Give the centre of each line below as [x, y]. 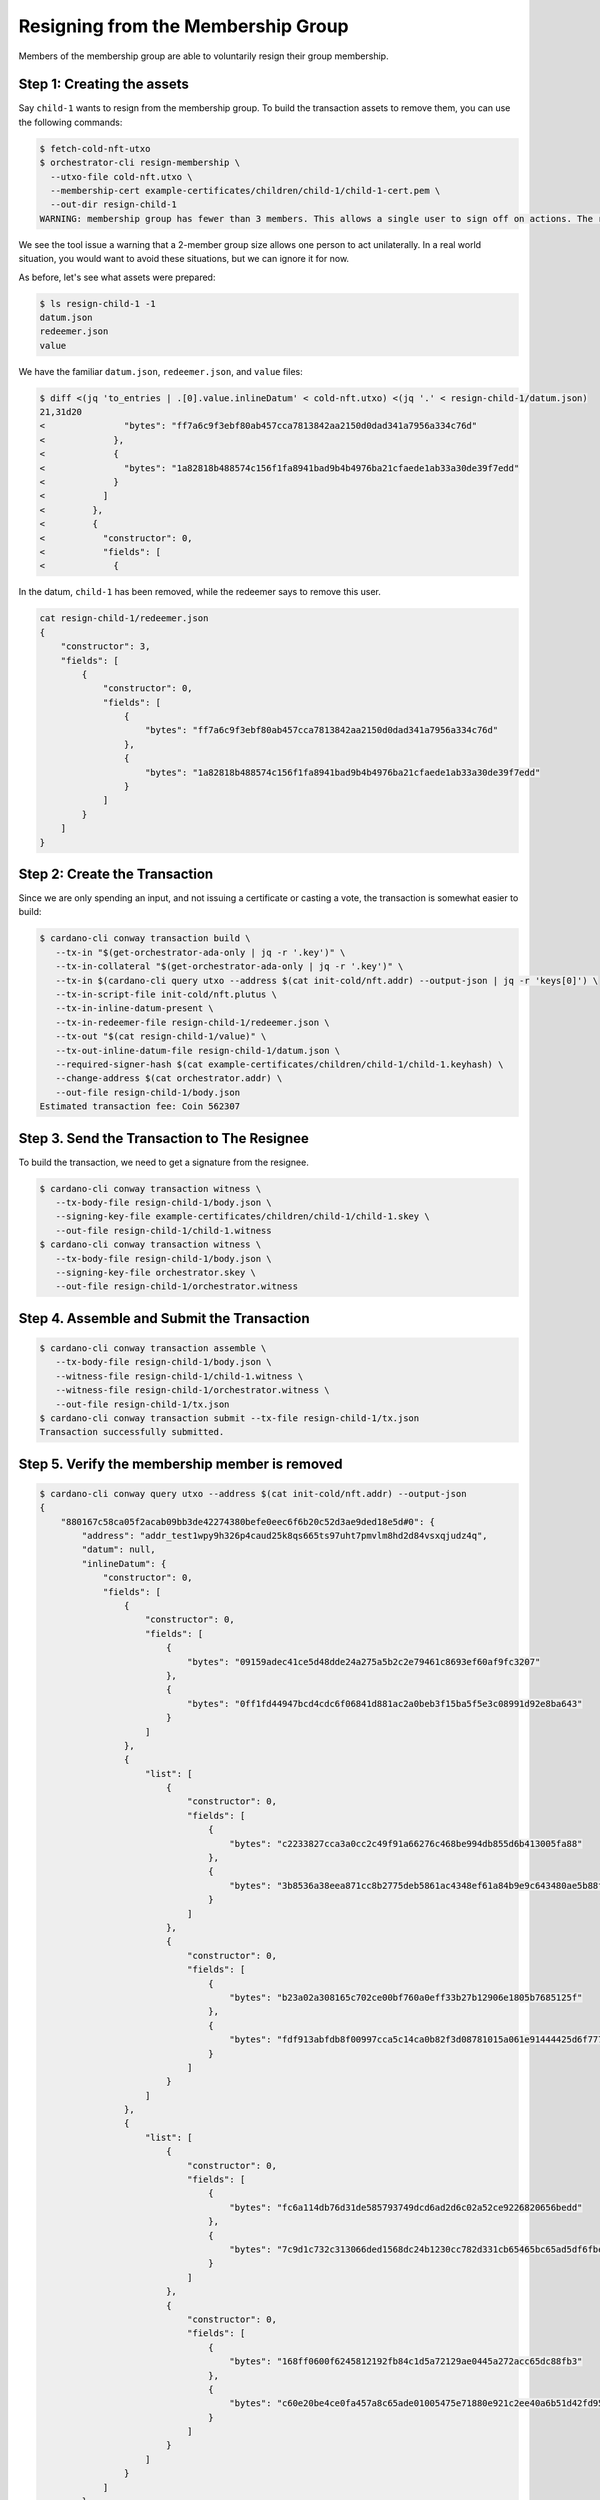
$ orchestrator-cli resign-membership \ [139, 163]
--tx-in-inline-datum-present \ [134, 1008]
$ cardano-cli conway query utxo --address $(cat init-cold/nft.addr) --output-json [253, 1493]
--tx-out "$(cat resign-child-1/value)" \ [161, 1036]
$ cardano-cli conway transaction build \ [145, 938]
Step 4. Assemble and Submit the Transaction [164, 1318]
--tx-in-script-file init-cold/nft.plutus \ [166, 994]
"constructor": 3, [105, 646]
